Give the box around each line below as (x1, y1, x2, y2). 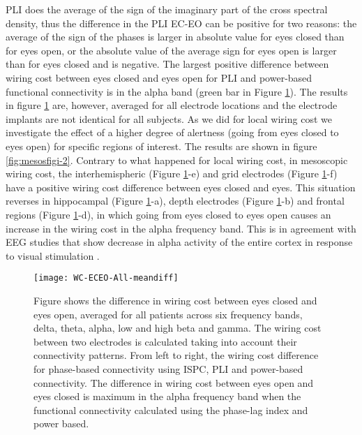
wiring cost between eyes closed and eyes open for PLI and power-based (6, 70, 312, 84)
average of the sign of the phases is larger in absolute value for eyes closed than (6, 29, 345, 44)
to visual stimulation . (6, 248, 100, 263)
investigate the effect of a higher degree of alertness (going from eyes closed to (6, 125, 339, 140)
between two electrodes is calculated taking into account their (33, 334, 297, 348)
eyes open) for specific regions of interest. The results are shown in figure (6, 138, 317, 153)
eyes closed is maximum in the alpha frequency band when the (33, 389, 301, 404)
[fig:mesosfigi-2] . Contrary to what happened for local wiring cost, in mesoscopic (6, 152, 348, 167)
